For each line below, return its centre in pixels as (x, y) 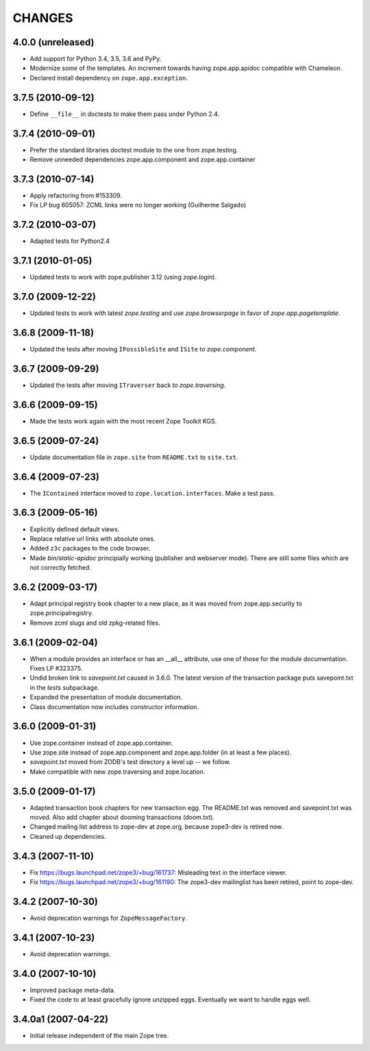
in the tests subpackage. (64, 687)
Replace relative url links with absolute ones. (92, 538)
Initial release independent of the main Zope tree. (99, 1036)
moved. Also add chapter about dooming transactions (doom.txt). (122, 817)
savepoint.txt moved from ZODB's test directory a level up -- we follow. (130, 762)
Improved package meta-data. (73, 990)
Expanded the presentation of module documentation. (106, 697)
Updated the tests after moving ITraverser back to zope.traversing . (128, 385)
